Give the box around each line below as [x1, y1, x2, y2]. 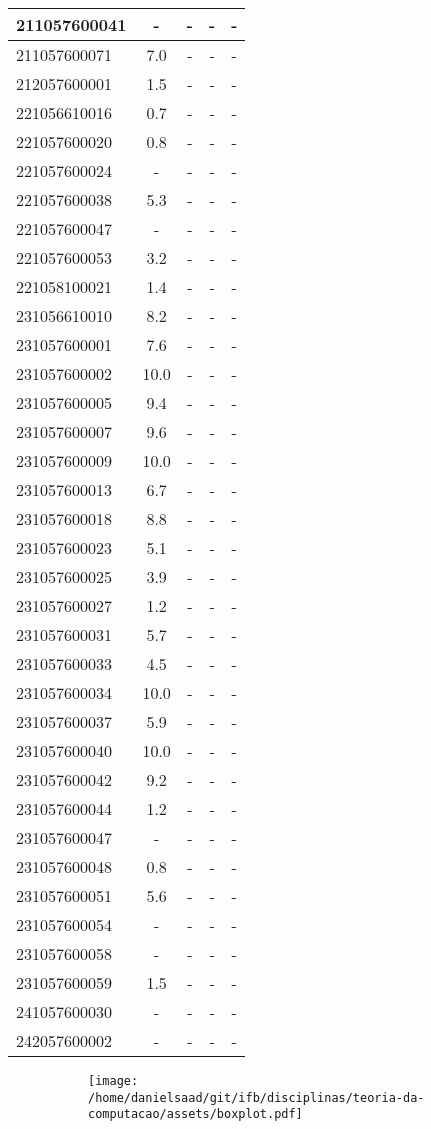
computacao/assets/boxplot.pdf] [88, 1107, 303, 1122]
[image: [88, 1074, 139, 1088]
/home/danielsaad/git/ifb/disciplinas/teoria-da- [88, 1090, 425, 1105]
